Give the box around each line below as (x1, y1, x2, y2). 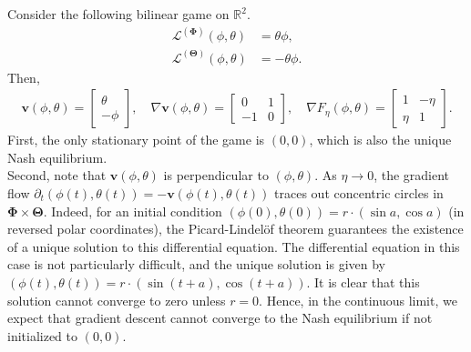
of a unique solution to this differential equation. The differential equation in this (7, 236, 460, 256)
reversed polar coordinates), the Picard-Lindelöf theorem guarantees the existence (7, 219, 464, 238)
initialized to (7, 326, 78, 345)
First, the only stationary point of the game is (7, 130, 265, 149)
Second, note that (7, 166, 107, 185)
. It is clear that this (306, 272, 420, 291)
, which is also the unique (309, 130, 452, 149)
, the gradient (374, 166, 450, 185)
